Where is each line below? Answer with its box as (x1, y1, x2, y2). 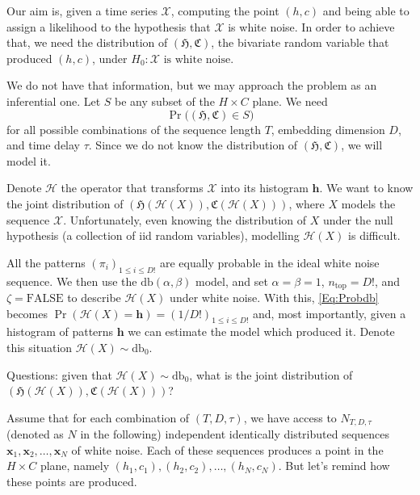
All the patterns (6, 254, 86, 271)
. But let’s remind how (278, 457, 390, 474)
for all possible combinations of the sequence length (6, 120, 261, 137)
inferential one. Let (6, 92, 101, 109)
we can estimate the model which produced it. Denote (128, 323, 395, 340)
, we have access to (243, 409, 337, 426)
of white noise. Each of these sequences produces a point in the (71, 441, 384, 458)
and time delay (6, 136, 80, 153)
